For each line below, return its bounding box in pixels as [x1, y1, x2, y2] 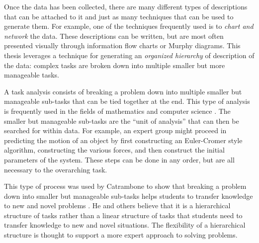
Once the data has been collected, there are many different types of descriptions [4, 1, 248, 11]
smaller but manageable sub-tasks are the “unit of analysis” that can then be [4, 115, 239, 126]
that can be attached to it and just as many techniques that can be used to [4, 11, 234, 21]
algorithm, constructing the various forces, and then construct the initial [4, 145, 225, 155]
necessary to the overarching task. [4, 164, 107, 174]
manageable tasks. [4, 70, 59, 80]
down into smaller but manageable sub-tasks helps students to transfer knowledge [4, 190, 253, 201]
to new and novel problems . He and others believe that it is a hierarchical [4, 200, 231, 211]
